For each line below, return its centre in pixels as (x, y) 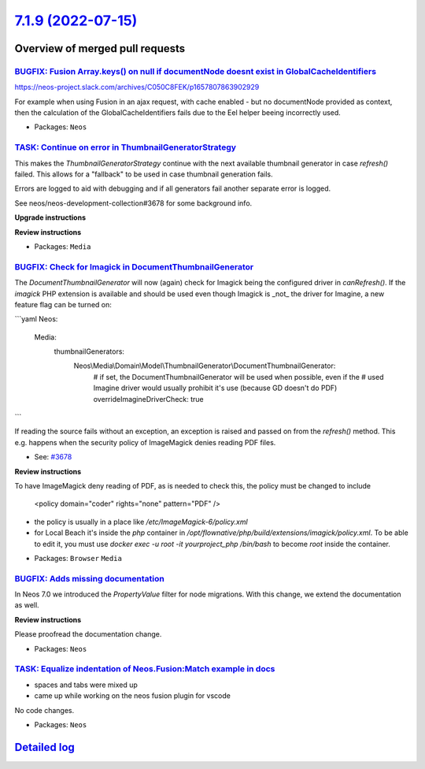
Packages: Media (63, 246)
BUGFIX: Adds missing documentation (89, 578)
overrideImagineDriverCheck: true (148, 399)
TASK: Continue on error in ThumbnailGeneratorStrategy (125, 147)
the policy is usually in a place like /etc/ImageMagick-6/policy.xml (141, 522)
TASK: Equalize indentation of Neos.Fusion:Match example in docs (145, 669)
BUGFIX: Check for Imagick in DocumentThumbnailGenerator (134, 266)
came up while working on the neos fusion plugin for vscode (133, 696)
